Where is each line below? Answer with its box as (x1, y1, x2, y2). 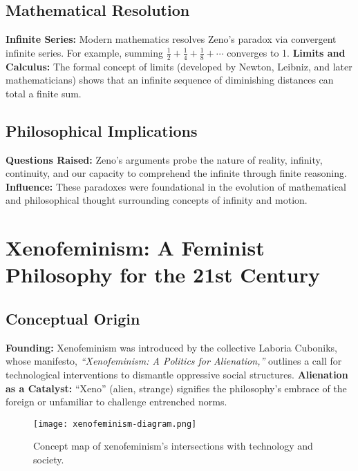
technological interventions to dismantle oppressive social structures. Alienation (6, 367, 348, 381)
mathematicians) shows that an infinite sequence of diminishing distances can (6, 73, 334, 87)
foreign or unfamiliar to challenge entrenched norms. (6, 394, 227, 409)
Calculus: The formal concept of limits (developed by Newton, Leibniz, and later (6, 59, 352, 73)
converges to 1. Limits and (227, 45, 346, 59)
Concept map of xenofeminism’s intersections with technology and (33, 439, 313, 453)
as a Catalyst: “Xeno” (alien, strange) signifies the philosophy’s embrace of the (6, 381, 347, 395)
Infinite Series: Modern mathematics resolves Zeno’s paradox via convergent (6, 32, 337, 46)
